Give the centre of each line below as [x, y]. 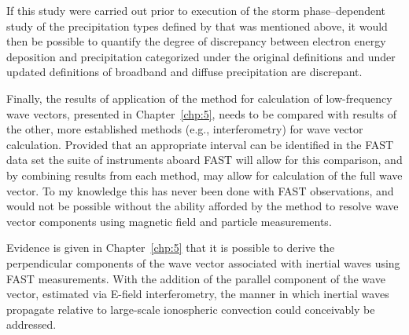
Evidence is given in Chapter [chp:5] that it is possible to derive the [171, 248]
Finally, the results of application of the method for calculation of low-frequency [199, 98]
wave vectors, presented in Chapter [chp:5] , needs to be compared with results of [202, 113]
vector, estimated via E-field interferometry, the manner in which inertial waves [198, 294]
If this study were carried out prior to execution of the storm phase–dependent [196, 10]
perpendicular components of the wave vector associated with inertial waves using [203, 262]
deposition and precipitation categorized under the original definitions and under [201, 56]
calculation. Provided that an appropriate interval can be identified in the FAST [200, 144]
